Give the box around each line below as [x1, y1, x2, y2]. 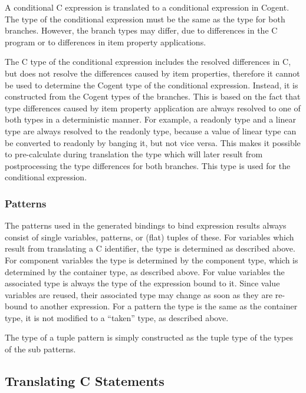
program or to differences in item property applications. [5, 35, 206, 48]
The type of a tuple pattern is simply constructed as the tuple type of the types [5, 331, 293, 344]
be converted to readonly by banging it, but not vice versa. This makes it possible [5, 136, 301, 148]
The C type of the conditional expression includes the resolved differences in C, [5, 55, 291, 68]
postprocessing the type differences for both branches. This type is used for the [5, 159, 291, 171]
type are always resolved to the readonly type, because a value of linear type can [5, 124, 297, 137]
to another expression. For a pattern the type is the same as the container [30, 300, 298, 312]
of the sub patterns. [5, 343, 76, 355]
